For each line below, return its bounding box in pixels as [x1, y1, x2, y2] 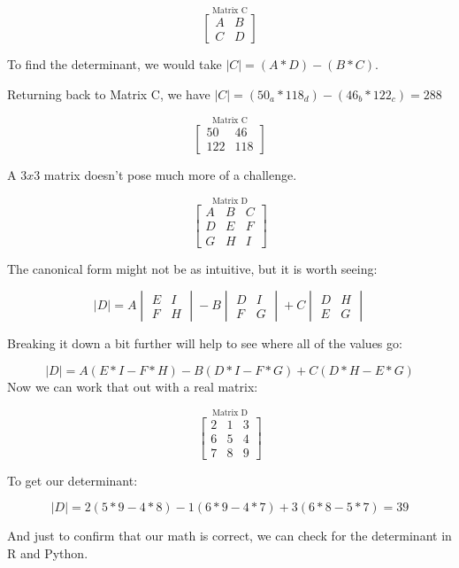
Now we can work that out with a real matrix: [7, 377, 258, 395]
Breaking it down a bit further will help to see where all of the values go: [7, 334, 402, 353]
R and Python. [7, 543, 88, 562]
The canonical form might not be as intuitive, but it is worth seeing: [7, 259, 378, 277]
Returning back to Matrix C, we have [7, 84, 210, 103]
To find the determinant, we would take [7, 55, 222, 74]
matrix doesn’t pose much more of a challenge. [43, 165, 297, 183]
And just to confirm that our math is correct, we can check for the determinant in [7, 526, 452, 545]
